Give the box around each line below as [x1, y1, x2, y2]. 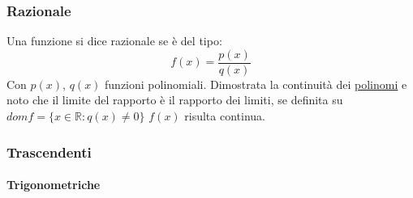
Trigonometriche [6, 176, 101, 193]
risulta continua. [184, 107, 265, 124]
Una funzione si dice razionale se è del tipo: [6, 32, 222, 49]
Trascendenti [6, 141, 92, 162]
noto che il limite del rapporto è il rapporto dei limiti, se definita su [6, 91, 343, 108]
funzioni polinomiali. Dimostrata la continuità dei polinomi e [105, 75, 407, 92]
